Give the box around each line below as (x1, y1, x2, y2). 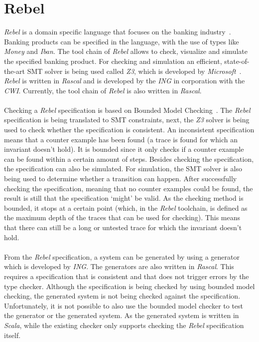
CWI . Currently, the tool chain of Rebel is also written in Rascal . (4, 85, 202, 95)
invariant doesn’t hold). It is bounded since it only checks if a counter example (4, 144, 244, 154)
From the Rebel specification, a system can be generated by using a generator (4, 251, 240, 262)
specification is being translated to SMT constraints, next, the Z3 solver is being (4, 114, 250, 125)
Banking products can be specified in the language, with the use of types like (4, 36, 239, 46)
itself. (4, 330, 21, 340)
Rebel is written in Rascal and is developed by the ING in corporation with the (4, 75, 245, 86)
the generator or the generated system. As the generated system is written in (4, 310, 239, 321)
